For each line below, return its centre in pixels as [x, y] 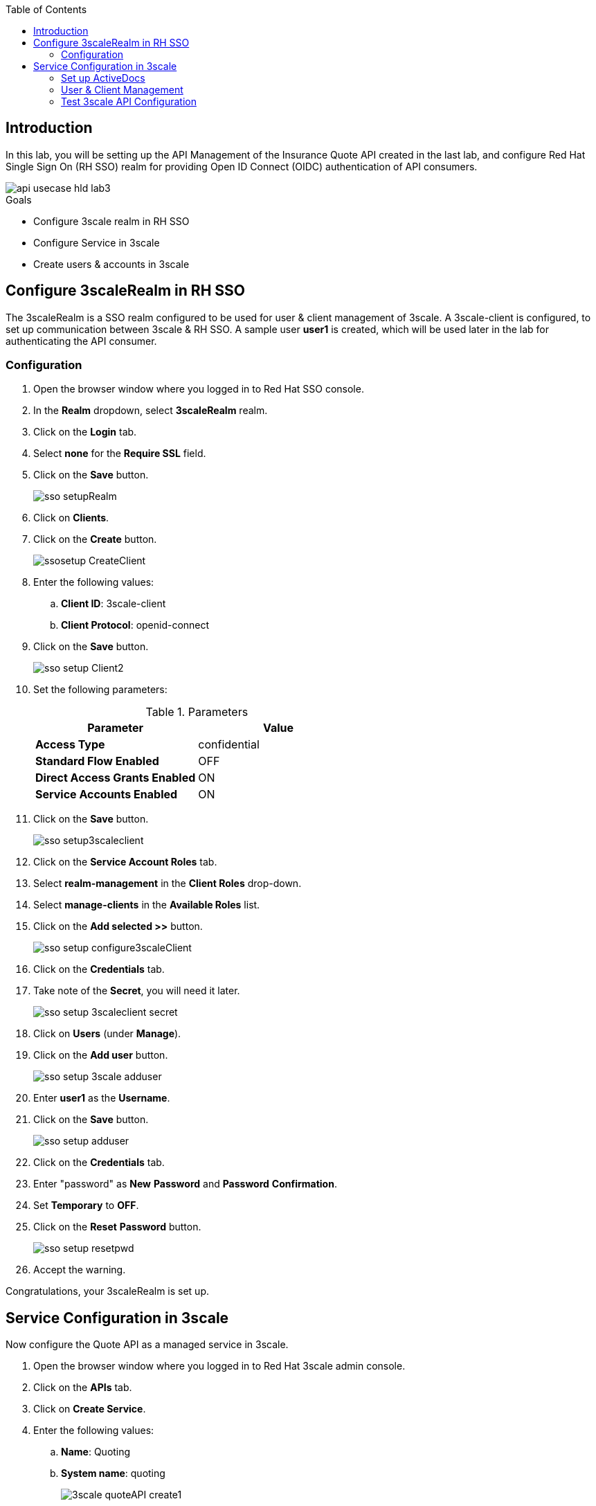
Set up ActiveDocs [103, 78]
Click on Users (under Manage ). [107, 1034]
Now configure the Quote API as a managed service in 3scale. [147, 1345]
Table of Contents [46, 9]
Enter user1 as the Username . [102, 1098]
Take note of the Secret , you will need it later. [137, 991]
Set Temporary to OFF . [86, 1205]
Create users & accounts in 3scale [111, 264]
